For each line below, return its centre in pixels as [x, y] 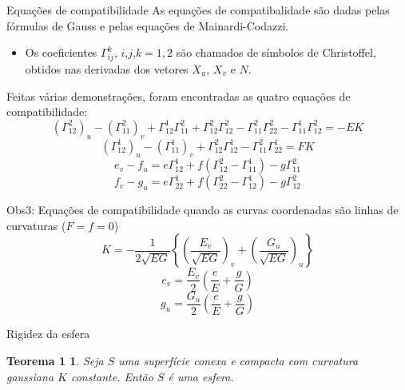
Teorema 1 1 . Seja [55, 361]
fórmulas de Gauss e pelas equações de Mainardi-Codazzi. [148, 25]
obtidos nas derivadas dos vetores [107, 68]
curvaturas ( [36, 225]
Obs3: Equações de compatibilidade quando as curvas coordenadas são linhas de [202, 210]
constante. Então [112, 376]
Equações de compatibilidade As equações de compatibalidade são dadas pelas [198, 10]
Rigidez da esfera [48, 334]
